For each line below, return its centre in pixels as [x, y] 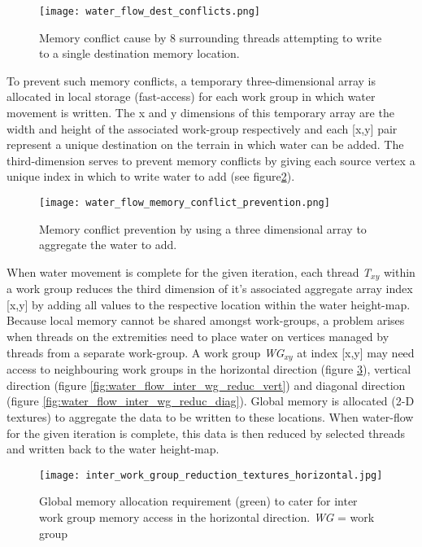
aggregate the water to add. [108, 245]
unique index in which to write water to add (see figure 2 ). [151, 176]
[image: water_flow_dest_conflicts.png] [150, 11]
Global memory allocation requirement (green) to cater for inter [198, 501]
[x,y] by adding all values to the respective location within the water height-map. [209, 304]
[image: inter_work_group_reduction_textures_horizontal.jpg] [211, 475]
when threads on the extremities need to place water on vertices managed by [198, 337]
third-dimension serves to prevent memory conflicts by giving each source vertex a [211, 160]
